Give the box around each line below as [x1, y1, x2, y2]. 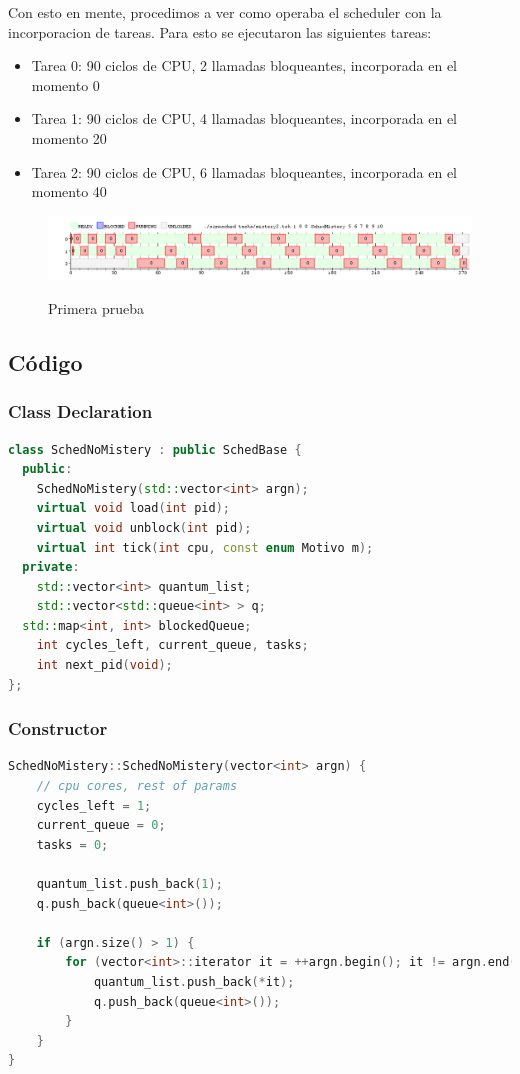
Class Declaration [8, 399, 153, 424]
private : [22, 560, 80, 575]
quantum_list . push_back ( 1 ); [36, 877, 223, 892]
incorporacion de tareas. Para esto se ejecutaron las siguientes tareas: [8, 21, 432, 42]
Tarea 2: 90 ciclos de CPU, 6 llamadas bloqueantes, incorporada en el [31, 161, 457, 182]
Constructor [8, 716, 108, 741]
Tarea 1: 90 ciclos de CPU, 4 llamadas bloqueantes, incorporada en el [31, 108, 457, 129]
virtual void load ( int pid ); [36, 501, 230, 516]
